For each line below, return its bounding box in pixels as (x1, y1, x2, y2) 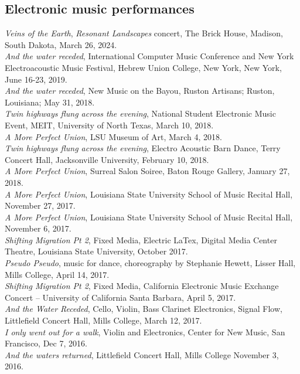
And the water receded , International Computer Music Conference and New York (5, 50, 294, 62)
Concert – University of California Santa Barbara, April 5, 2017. (5, 291, 236, 303)
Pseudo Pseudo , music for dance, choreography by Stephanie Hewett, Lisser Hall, (5, 257, 296, 269)
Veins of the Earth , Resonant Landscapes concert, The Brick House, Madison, (5, 27, 283, 39)
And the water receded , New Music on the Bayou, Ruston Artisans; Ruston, (5, 84, 275, 97)
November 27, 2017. (5, 199, 76, 212)
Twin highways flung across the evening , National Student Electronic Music (5, 107, 276, 120)
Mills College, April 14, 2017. (5, 268, 110, 280)
